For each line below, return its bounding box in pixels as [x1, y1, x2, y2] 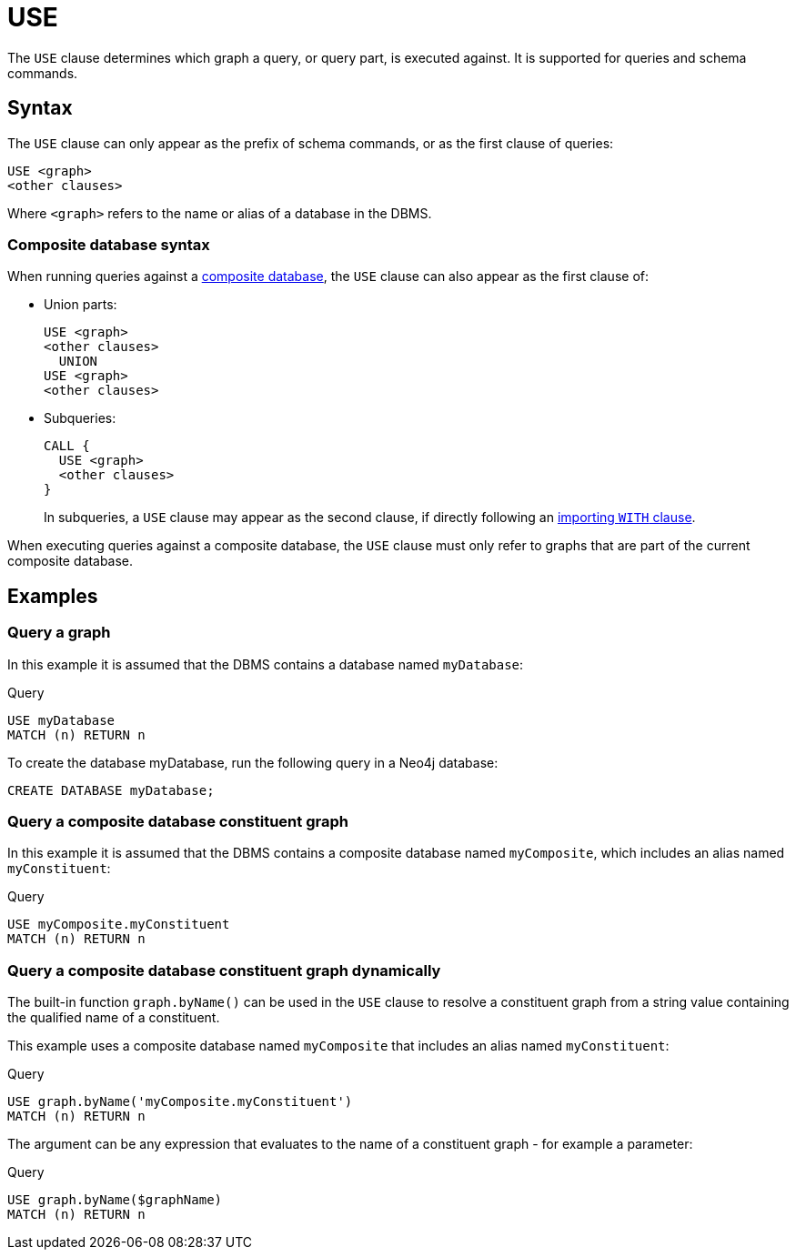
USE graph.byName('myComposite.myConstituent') [7, 1094, 353, 1110]
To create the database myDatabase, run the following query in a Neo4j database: [7, 754, 499, 770]
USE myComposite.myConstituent [7, 917, 230, 932]
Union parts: [44, 297, 117, 313]
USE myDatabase [7, 712, 116, 728]
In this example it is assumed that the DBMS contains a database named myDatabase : [7, 656, 524, 672]
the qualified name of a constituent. [7, 1010, 220, 1026]
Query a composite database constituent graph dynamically [7, 960, 441, 980]
